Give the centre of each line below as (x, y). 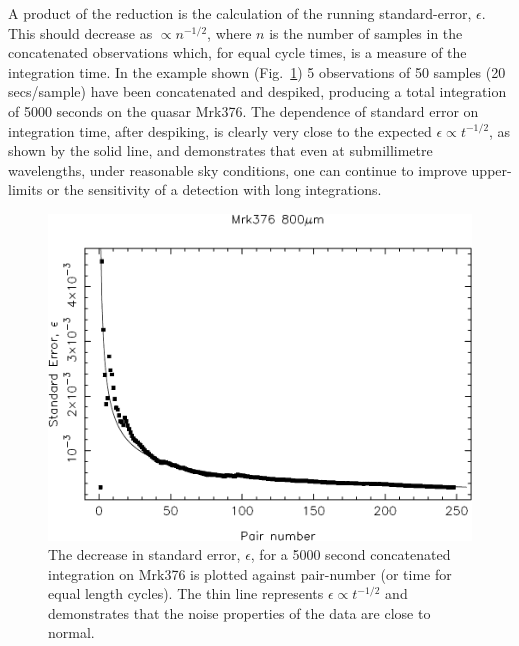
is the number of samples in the (366, 32)
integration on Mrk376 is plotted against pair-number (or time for (250, 573)
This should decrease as (80, 32)
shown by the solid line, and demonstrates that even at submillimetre (220, 150)
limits (25, 189)
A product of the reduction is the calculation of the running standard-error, (240, 13)
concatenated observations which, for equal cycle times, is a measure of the (237, 52)
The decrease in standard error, (144, 554)
